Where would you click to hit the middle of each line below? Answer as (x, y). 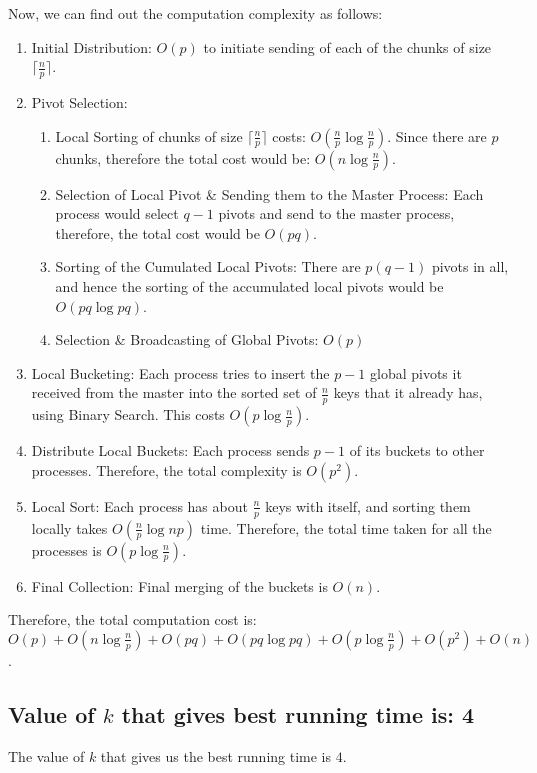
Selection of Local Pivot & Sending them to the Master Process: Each (269, 193)
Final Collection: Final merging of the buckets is (179, 585)
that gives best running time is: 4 (298, 713)
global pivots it (415, 372)
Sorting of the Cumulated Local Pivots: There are (208, 266)
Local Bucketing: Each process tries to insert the (180, 372)
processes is (66, 549)
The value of (46, 755)
